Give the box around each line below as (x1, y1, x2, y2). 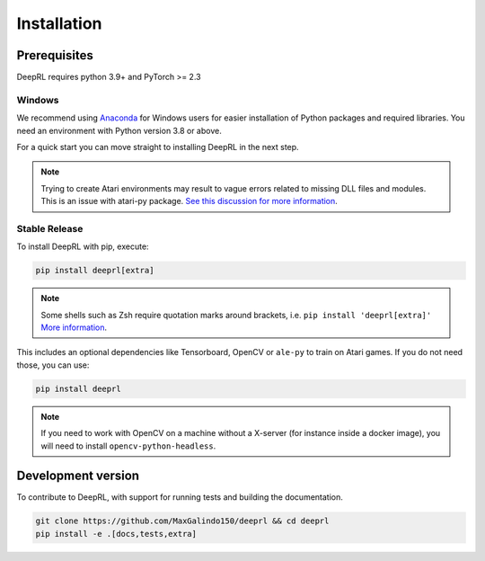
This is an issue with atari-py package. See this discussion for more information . (40, 196, 339, 207)
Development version (16, 468, 139, 484)
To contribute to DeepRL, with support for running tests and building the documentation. (16, 492, 343, 503)
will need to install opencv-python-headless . (40, 441, 216, 451)
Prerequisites (16, 48, 93, 63)
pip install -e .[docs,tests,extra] (35, 529, 198, 539)
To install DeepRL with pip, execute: (16, 241, 149, 252)
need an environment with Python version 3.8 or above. (16, 125, 222, 136)
